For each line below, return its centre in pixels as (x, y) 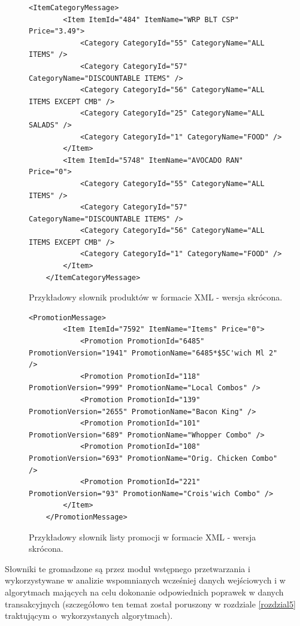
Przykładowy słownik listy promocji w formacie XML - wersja (143, 537)
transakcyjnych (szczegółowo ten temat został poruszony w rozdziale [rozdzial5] (150, 604)
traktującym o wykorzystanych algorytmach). (89, 616)
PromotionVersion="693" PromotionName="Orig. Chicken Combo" (153, 458)
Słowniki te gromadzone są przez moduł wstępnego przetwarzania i (128, 568)
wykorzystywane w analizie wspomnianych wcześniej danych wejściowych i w (145, 580)
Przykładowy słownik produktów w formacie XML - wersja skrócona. (156, 297)
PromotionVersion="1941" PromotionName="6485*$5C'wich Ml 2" (153, 353)
